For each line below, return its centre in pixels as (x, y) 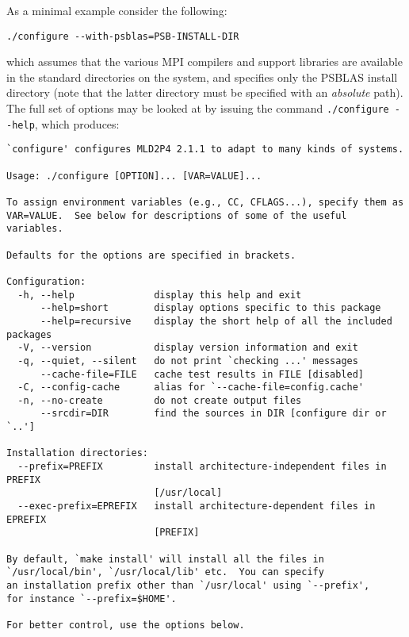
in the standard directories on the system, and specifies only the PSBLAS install (202, 77)
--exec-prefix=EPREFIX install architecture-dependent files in (197, 507)
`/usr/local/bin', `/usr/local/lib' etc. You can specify (165, 572)
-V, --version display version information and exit (188, 348)
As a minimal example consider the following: (117, 10)
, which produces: (77, 123)
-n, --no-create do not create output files (160, 400)
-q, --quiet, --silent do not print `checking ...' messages (188, 361)
